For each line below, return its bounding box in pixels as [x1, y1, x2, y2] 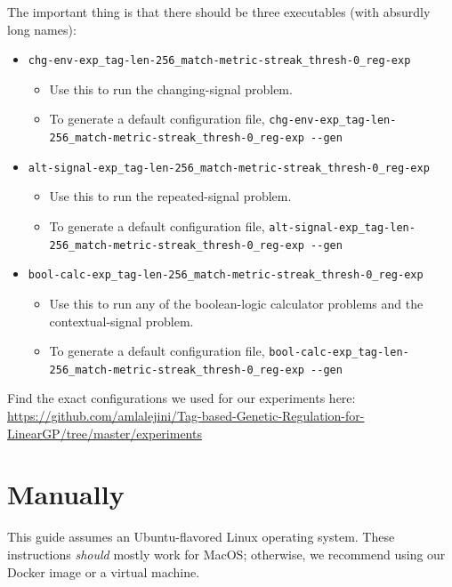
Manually [7, 476, 125, 512]
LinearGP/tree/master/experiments [7, 423, 202, 442]
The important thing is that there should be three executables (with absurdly [7, 3, 431, 20]
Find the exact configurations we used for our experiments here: [7, 389, 356, 407]
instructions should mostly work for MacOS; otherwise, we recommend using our [7, 544, 446, 563]
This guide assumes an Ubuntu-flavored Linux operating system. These [7, 527, 395, 546]
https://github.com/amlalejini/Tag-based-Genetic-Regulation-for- [7, 406, 365, 425]
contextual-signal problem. [49, 311, 194, 330]
